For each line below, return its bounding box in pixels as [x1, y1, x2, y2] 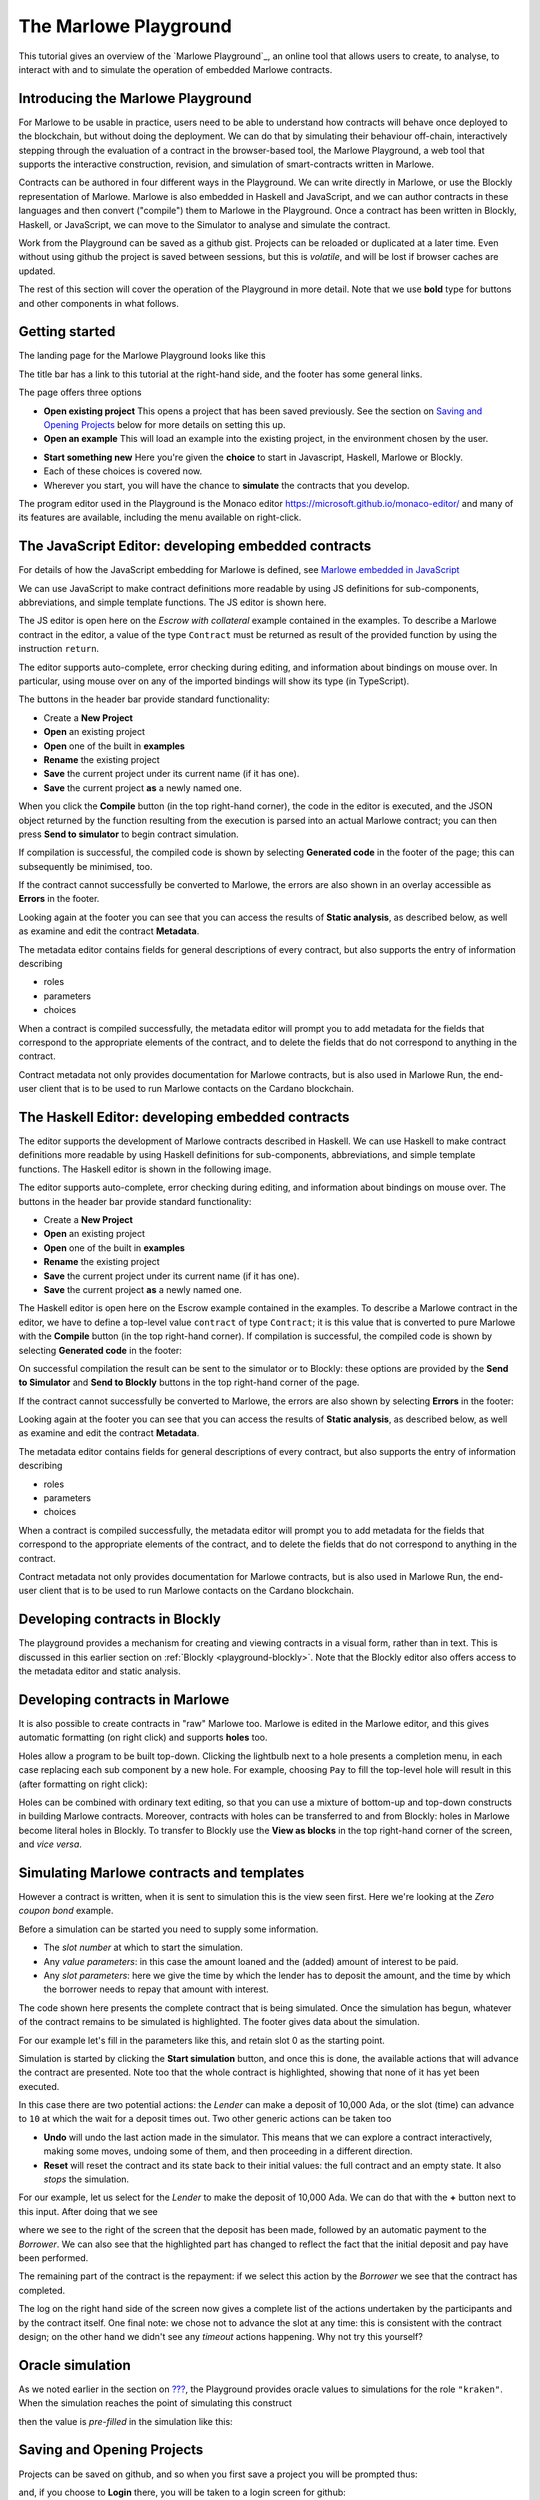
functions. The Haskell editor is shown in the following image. [18, 1163, 272, 1175]
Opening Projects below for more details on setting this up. [43, 419, 286, 430]
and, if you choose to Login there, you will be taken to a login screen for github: [18, 2486, 347, 2498]
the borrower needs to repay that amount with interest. [43, 1983, 269, 1995]
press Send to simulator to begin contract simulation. [18, 828, 239, 840]
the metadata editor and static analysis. [18, 1665, 181, 1677]
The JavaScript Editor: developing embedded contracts [18, 538, 372, 555]
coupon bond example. [18, 1905, 114, 1917]
